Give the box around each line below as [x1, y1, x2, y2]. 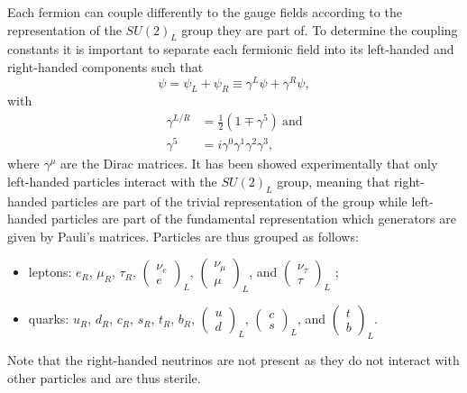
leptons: [28, 262, 72, 281]
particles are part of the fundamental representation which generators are [51, 209, 456, 228]
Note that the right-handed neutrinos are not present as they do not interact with [7, 350, 460, 369]
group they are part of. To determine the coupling [181, 20, 458, 39]
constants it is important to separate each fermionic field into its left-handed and [7, 40, 454, 59]
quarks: [28, 309, 69, 328]
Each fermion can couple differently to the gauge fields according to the [7, 3, 402, 21]
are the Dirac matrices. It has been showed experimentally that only [60, 154, 438, 173]
